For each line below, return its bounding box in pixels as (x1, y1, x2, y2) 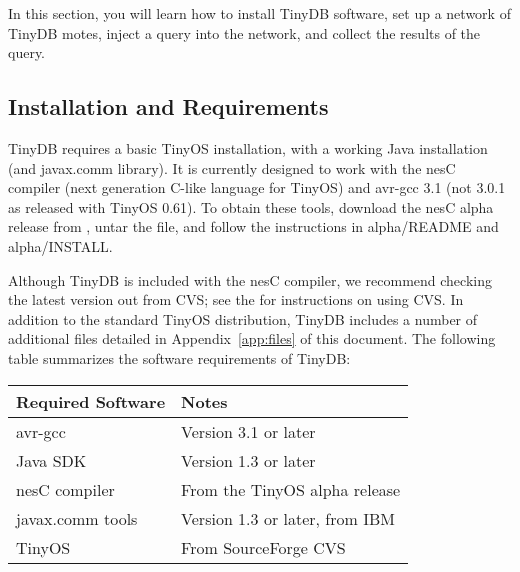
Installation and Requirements (8, 91, 329, 122)
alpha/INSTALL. (8, 235, 113, 256)
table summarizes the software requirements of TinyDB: (8, 347, 351, 368)
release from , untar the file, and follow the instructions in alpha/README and (8, 216, 499, 237)
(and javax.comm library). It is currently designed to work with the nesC (8, 157, 456, 178)
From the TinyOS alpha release (181, 477, 401, 501)
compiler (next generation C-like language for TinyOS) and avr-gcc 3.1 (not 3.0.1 (8, 177, 506, 198)
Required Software (16, 389, 166, 413)
